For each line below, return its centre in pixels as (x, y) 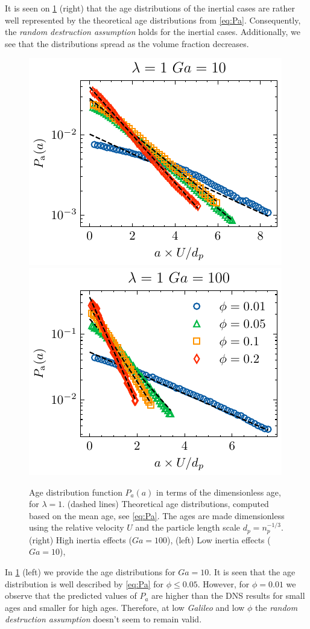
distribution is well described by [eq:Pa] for (84, 583)
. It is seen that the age (252, 571)
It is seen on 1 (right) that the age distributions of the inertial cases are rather (150, 8)
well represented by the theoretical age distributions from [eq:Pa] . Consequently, (153, 20)
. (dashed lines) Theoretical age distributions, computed (166, 504)
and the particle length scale (188, 527)
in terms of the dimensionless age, (219, 492)
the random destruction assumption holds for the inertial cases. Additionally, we (153, 32)
